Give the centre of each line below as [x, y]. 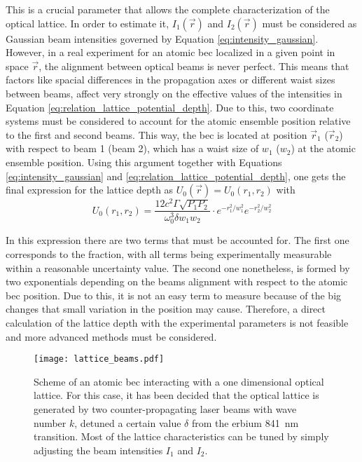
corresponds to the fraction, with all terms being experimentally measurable [169, 253]
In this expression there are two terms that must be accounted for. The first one [177, 240]
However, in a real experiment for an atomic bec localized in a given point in [170, 52]
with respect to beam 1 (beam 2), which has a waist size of [132, 148]
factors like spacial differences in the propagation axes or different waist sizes [170, 80]
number [50, 422]
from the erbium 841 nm [245, 422]
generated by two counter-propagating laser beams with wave [165, 408]
